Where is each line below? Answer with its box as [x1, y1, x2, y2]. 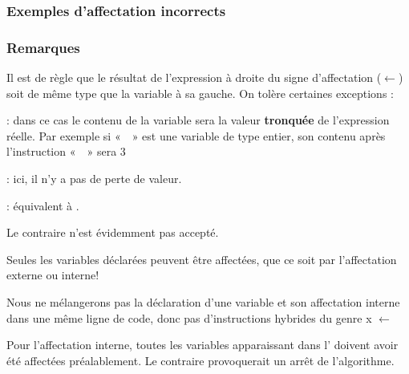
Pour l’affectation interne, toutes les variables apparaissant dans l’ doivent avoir [6, 336, 399, 353]
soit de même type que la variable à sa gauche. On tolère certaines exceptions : [6, 84, 394, 101]
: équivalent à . [6, 197, 79, 213]
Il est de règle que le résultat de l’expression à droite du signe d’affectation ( [6, 69, 382, 86]
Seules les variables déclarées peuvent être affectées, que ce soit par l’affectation [6, 250, 397, 267]
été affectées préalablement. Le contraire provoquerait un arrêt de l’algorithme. [6, 352, 395, 368]
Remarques [6, 37, 80, 57]
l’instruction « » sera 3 [6, 143, 126, 160]
